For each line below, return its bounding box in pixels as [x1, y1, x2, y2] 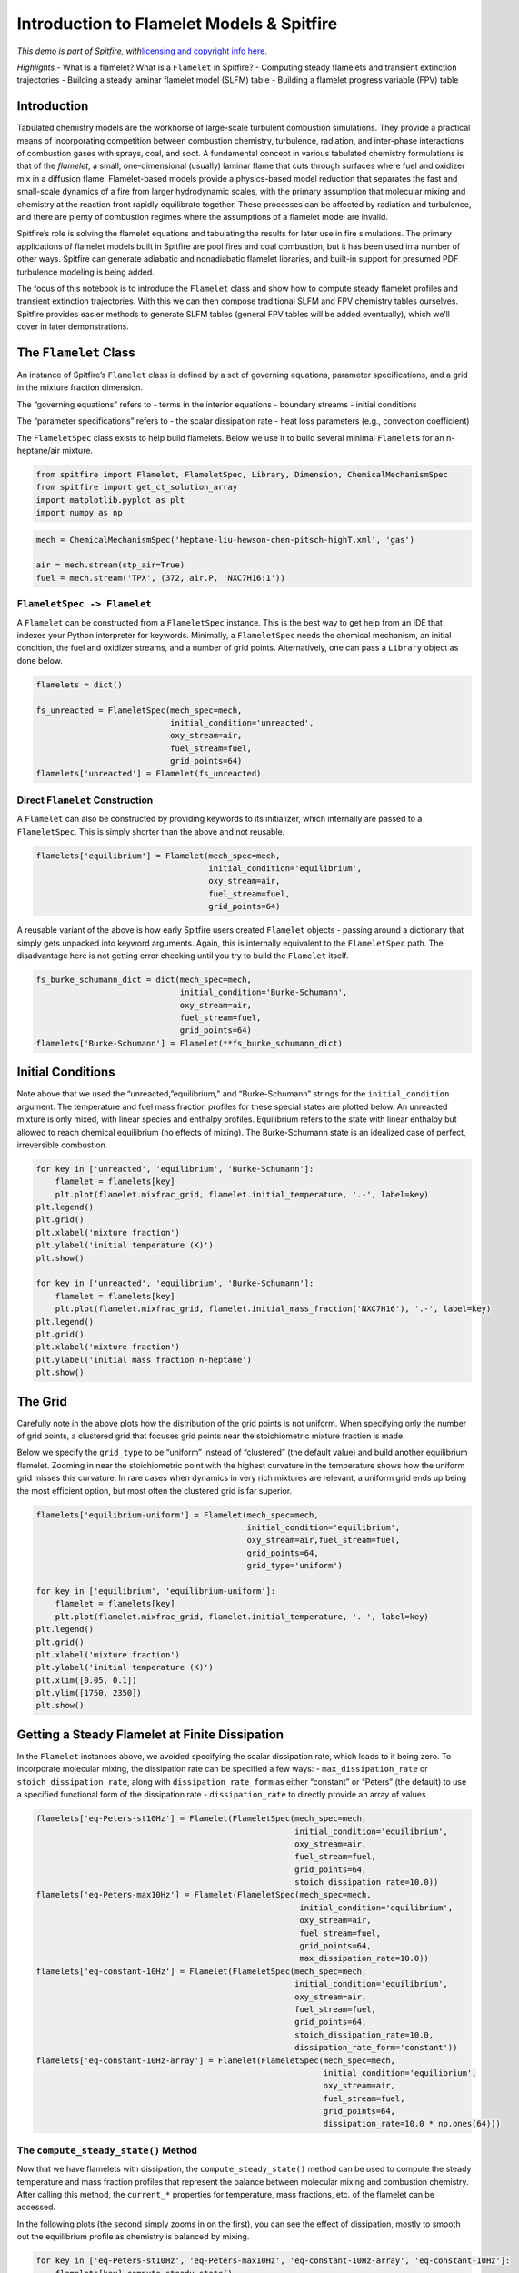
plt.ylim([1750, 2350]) [35, 1687, 143, 1698]
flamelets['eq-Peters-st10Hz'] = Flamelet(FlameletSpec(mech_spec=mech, [35, 1814, 367, 1824]
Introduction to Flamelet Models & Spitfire [16, 14, 338, 34]
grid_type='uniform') [246, 1560, 344, 1571]
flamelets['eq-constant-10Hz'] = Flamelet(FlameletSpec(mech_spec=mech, [35, 1966, 367, 1977]
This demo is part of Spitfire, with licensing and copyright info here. [16, 45, 267, 56]
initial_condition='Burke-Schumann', [179, 987, 348, 997]
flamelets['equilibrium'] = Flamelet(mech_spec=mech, [35, 850, 281, 861]
